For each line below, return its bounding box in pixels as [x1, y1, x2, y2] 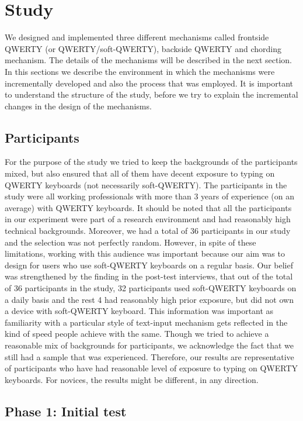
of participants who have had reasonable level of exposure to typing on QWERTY [5, 362, 298, 374]
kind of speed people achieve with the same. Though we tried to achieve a [5, 327, 269, 340]
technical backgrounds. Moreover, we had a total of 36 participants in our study [5, 225, 291, 237]
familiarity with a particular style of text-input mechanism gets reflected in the [5, 316, 288, 328]
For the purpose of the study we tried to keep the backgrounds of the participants [5, 156, 298, 168]
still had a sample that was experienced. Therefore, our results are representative [5, 350, 294, 363]
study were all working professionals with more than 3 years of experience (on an [5, 190, 295, 202]
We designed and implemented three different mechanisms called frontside [5, 31, 269, 43]
